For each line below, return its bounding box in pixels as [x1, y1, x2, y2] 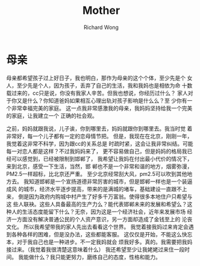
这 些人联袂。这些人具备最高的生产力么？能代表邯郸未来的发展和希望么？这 [6, 200, 193, 207]
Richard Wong [83, 24, 119, 31]
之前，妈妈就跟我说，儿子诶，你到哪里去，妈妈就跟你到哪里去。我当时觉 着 [6, 125, 193, 132]
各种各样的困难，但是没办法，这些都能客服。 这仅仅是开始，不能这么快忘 [11, 230, 193, 238]
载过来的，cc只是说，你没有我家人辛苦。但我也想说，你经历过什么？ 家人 [6, 89, 188, 97]
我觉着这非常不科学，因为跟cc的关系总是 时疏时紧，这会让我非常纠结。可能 [6, 140, 193, 147]
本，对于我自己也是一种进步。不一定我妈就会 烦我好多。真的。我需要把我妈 [6, 238, 193, 245]
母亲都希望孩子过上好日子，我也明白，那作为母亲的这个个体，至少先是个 [6, 74, 186, 82]
